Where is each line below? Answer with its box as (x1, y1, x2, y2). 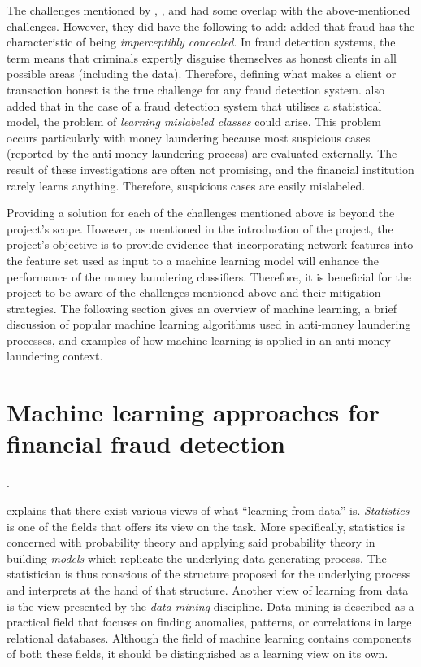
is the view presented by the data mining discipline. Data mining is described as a (7, 597, 414, 614)
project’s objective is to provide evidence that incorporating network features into (7, 236, 414, 253)
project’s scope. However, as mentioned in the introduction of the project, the (7, 220, 393, 237)
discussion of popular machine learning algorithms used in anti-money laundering (7, 316, 411, 333)
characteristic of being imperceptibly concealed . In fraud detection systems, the (7, 33, 396, 50)
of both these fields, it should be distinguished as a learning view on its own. (7, 645, 388, 662)
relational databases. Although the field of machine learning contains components (7, 629, 412, 646)
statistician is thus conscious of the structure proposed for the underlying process (7, 565, 411, 582)
